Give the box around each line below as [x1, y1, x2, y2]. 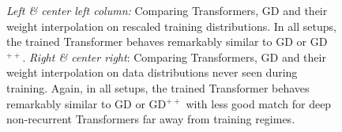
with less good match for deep [186, 95, 332, 111]
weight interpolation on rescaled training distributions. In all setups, [6, 17, 336, 34]
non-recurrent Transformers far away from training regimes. [6, 111, 295, 127]
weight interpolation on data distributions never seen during [6, 64, 298, 81]
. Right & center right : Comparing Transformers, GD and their [22, 48, 326, 65]
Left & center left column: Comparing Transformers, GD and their [6, 2, 328, 18]
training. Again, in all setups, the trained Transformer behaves [6, 79, 310, 96]
